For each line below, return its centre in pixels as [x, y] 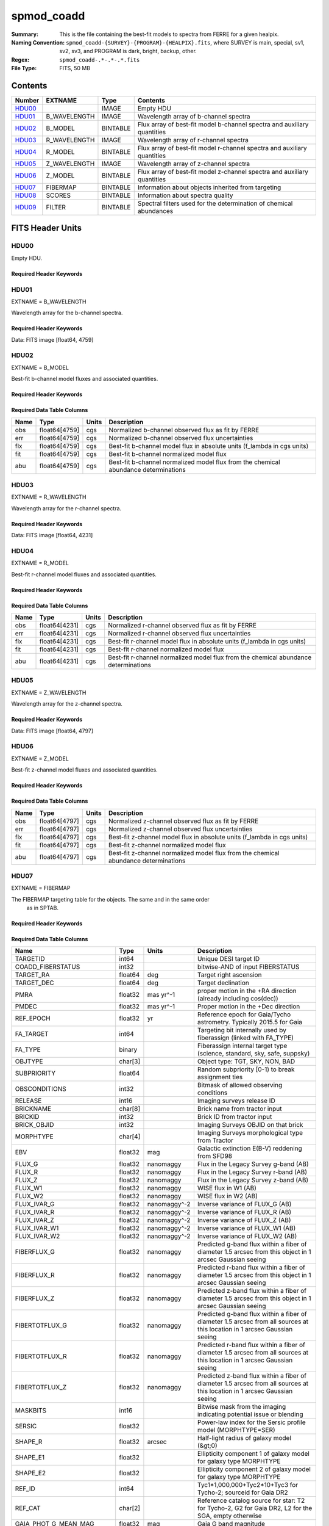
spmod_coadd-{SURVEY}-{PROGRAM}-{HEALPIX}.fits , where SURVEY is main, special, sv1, [185, 42]
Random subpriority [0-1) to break [246, 1069]
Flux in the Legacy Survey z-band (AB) [253, 1180]
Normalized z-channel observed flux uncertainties [181, 829]
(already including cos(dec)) [238, 999]
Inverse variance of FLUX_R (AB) [244, 1212]
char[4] [130, 1137]
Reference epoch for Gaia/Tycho [244, 1014]
